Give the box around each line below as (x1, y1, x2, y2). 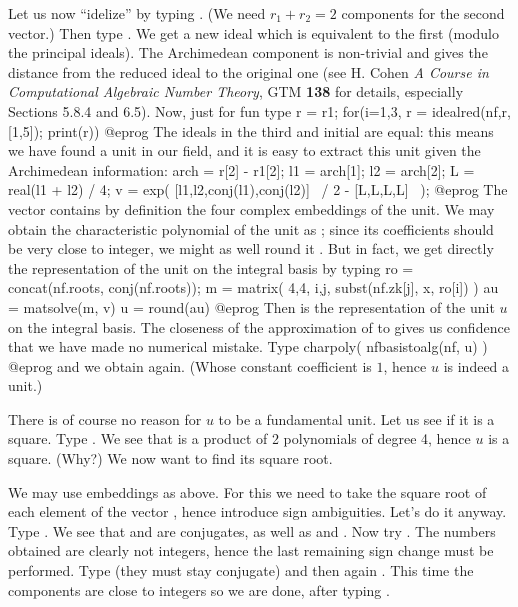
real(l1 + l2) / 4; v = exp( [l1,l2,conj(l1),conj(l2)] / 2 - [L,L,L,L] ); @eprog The (8, 179, 508, 200)
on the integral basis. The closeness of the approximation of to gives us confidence (8, 316, 510, 337)
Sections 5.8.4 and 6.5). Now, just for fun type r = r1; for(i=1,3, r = (8, 100, 428, 121)
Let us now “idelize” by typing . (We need (8, 3, 266, 23)
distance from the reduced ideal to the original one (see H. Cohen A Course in (8, 61, 489, 82)
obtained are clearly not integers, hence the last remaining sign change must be (8, 540, 494, 561)
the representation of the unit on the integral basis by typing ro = (8, 257, 414, 278)
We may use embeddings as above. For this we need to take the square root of (8, 481, 487, 502)
